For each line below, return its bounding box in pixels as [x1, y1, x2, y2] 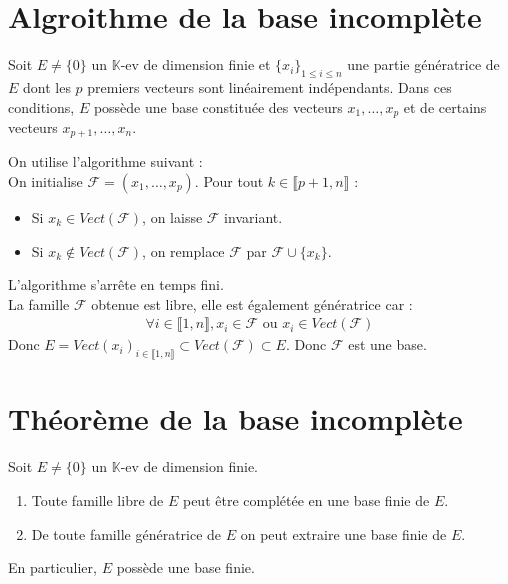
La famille [8, 293, 70, 314]
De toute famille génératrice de [31, 523, 222, 544]
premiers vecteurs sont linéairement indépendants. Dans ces [87, 76, 452, 97]
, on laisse [142, 207, 203, 228]
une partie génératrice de [347, 54, 500, 75]
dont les [23, 76, 71, 97]
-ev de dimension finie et [120, 54, 271, 75]
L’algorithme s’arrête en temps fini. [8, 274, 224, 295]
